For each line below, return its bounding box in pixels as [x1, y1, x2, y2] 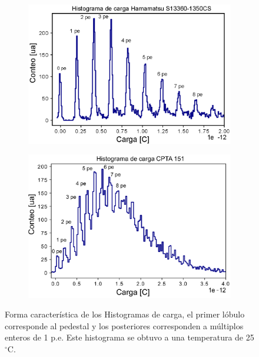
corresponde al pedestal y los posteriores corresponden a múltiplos [5, 319, 244, 332]
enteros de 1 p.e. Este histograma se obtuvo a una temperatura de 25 [5, 331, 254, 343]
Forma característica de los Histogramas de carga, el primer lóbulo [5, 308, 245, 320]
